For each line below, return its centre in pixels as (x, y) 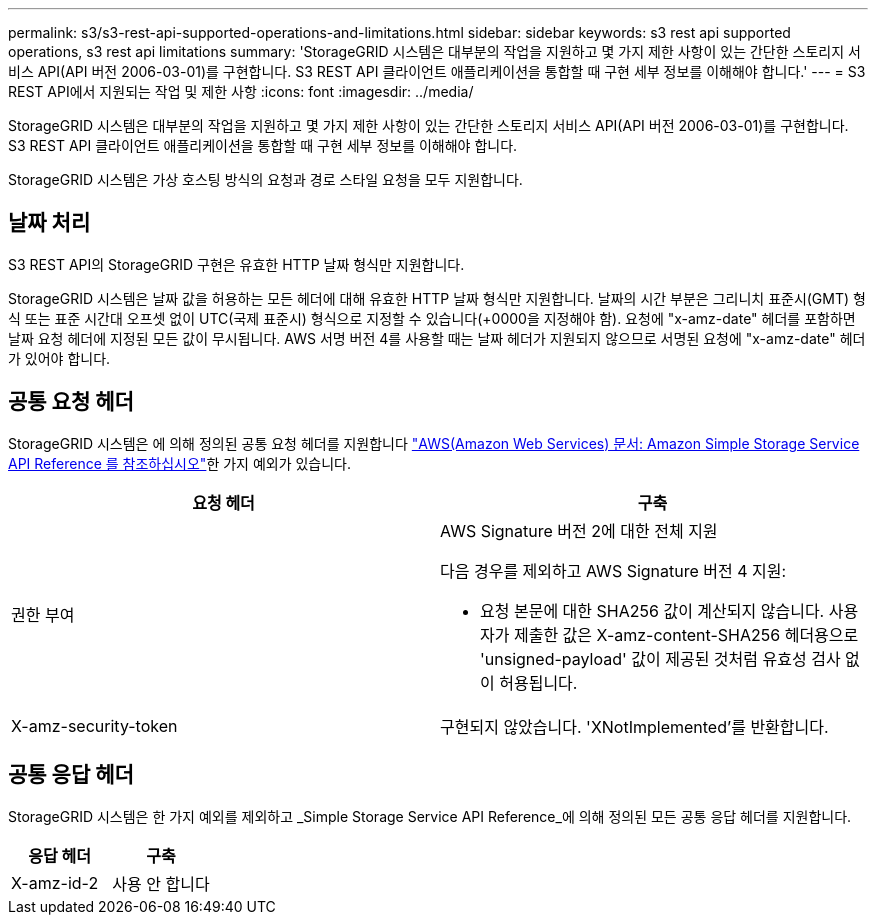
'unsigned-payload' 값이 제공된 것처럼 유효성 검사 (660, 658)
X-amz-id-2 (55, 882)
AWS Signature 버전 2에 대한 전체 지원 (579, 530)
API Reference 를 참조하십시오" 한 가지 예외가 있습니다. (180, 463)
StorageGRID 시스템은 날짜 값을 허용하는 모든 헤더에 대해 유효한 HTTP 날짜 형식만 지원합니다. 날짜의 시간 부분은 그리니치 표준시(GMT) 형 (437, 298)
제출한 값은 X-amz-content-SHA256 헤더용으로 (686, 634)
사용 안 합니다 (161, 883)
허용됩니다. (538, 682)
